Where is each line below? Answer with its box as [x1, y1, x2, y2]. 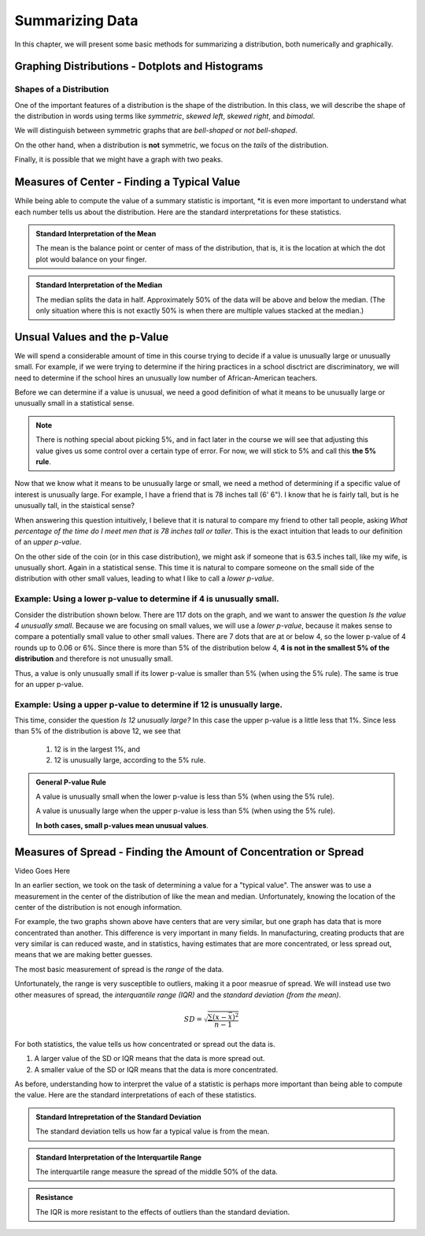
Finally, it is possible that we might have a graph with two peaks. [14, 154, 224, 165]
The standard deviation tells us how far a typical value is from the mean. [35, 1127, 270, 1136]
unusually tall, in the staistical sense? [14, 501, 135, 510]
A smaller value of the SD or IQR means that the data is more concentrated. [34, 1064, 279, 1075]
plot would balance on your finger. [35, 254, 147, 264]
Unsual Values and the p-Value [14, 330, 169, 343]
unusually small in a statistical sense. [14, 399, 135, 408]
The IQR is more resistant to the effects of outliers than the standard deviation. [35, 1207, 290, 1216]
